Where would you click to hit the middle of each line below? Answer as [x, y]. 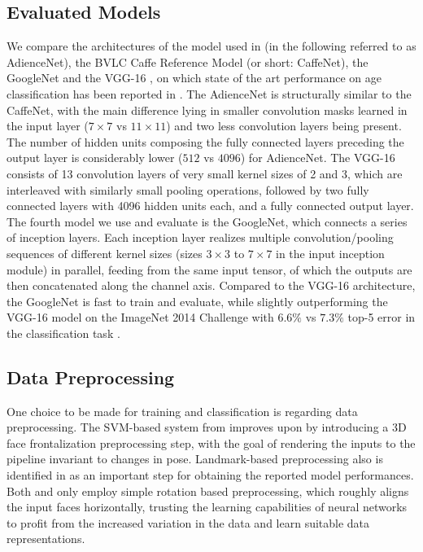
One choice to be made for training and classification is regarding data [182, 411]
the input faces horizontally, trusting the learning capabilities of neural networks [207, 507]
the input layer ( [48, 126]
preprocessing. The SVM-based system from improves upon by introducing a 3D [207, 427]
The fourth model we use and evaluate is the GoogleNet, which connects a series [207, 221]
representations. [46, 539]
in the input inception [330, 253]
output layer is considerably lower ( [95, 158]
